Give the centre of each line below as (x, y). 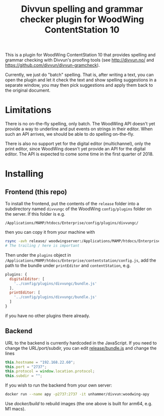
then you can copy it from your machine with (50, 232)
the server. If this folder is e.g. (35, 214)
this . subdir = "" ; (24, 376)
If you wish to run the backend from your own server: (59, 385)
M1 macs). (15, 409)
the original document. (28, 90)
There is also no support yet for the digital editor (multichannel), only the (78, 144)
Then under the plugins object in (38, 255)
